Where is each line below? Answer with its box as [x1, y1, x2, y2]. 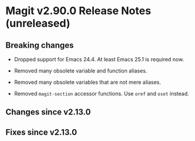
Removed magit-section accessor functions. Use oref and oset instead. [14, 90, 190, 97]
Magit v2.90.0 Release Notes [5, 4, 151, 18]
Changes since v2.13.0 [5, 107, 91, 117]
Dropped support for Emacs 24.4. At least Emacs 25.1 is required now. [14, 56, 184, 63]
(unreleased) [5, 17, 70, 30]
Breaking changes [5, 40, 74, 50]
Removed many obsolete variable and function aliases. [14, 67, 148, 74]
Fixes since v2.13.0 [5, 127, 77, 137]
